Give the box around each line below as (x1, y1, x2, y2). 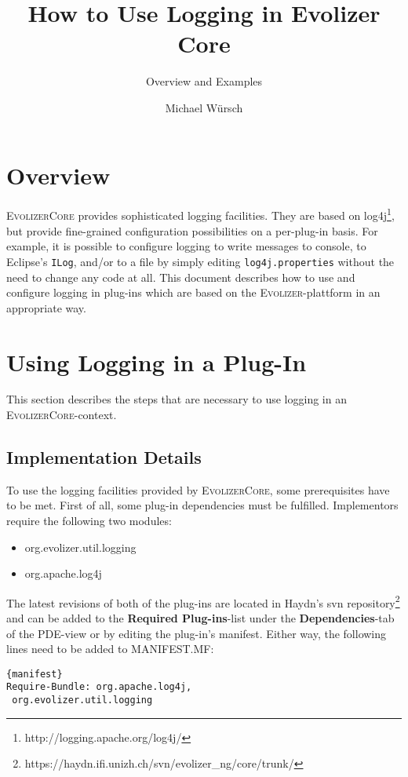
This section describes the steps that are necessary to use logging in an (6, 391, 347, 407)
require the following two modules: (6, 513, 172, 529)
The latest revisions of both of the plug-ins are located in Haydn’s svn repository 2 (6, 592, 400, 611)
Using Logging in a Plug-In (6, 345, 307, 378)
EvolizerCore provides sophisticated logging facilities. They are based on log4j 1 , (6, 205, 395, 224)
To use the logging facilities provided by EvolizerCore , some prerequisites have (6, 481, 390, 498)
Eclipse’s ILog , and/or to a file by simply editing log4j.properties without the (6, 253, 395, 269)
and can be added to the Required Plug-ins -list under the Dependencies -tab (6, 610, 395, 626)
